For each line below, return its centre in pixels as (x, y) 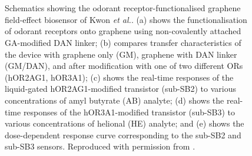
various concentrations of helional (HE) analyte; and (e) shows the (125, 123)
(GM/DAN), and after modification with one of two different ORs (124, 66)
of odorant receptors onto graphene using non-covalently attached (123, 31)
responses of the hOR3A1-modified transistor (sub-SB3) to (129, 112)
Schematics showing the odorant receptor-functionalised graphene (123, 8)
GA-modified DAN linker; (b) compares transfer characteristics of (123, 42)
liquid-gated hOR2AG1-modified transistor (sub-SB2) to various (120, 89)
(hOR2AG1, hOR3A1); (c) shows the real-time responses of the (119, 77)
